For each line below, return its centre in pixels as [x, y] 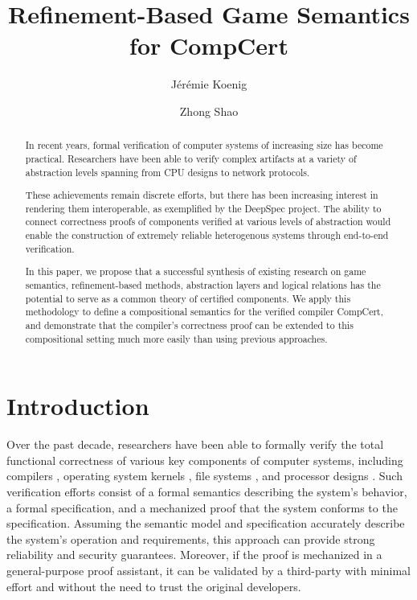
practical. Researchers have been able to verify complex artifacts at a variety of [191, 158]
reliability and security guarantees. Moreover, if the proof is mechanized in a [194, 555]
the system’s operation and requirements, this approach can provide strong [191, 538]
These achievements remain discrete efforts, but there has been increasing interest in [202, 195]
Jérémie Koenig [209, 84]
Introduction [78, 406]
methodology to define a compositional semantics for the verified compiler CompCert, [204, 312]
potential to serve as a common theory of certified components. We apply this [188, 298]
